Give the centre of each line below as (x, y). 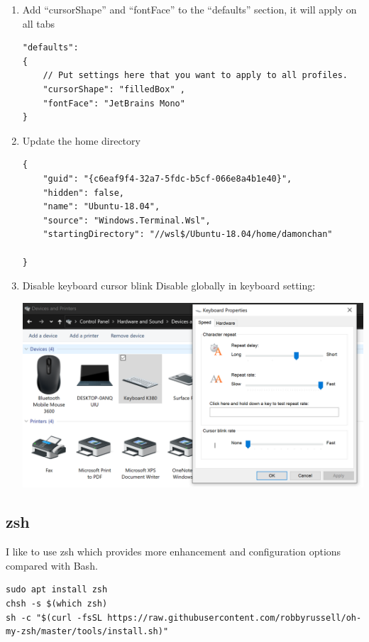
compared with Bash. (52, 565)
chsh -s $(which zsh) (57, 604)
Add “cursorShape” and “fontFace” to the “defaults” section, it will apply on (189, 9)
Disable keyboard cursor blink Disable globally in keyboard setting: (169, 286)
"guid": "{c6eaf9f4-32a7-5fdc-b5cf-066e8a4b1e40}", (167, 178)
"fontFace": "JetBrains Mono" (114, 103)
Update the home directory (81, 140)
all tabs (38, 23)
